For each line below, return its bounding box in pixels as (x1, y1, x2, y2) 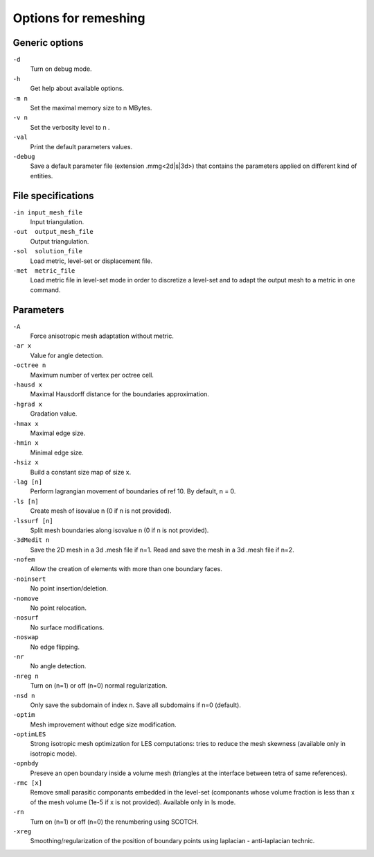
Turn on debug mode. (30, 65, 93, 73)
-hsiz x (12, 459, 39, 466)
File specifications (12, 189, 94, 201)
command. (30, 285, 61, 294)
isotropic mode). (30, 749, 78, 758)
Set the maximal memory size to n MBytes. (30, 104, 152, 112)
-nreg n (12, 672, 39, 680)
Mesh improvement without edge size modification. (30, 720, 177, 729)
